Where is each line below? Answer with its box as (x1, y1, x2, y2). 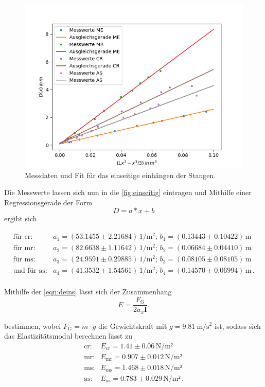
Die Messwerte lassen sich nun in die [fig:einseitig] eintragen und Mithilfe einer (4, 187, 252, 198)
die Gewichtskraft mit (98, 320, 167, 331)
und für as (13, 267, 46, 275)
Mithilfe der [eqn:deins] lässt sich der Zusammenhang (4, 286, 172, 297)
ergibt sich (4, 213, 37, 224)
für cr (13, 233, 31, 241)
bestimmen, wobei (4, 320, 61, 331)
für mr (13, 244, 33, 252)
